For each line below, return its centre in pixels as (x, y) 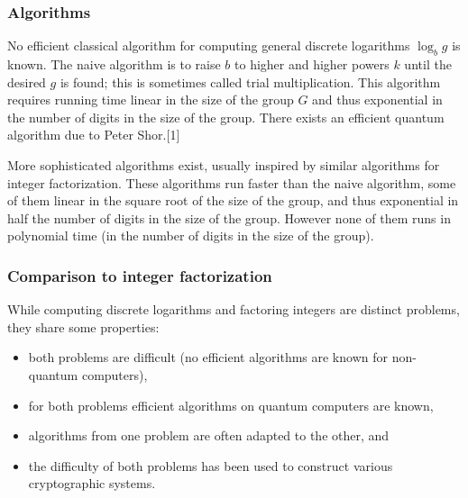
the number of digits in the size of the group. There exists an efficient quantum (226, 117)
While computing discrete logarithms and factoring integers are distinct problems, (234, 309)
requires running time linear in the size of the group (151, 100)
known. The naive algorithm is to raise (114, 64)
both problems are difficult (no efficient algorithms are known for (208, 357)
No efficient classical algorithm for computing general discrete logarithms (209, 45)
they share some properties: (83, 326)
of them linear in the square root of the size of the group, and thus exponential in (233, 200)
